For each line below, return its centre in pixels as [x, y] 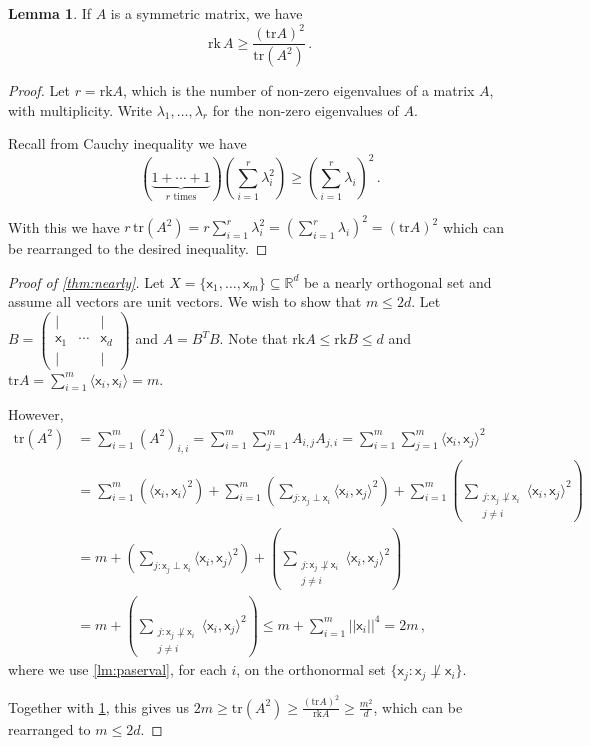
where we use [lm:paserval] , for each [117, 669]
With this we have [64, 226]
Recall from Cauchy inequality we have [127, 143]
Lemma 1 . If [50, 13]
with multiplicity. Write [80, 109]
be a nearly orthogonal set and [397, 281]
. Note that [253, 338]
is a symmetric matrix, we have [206, 13]
